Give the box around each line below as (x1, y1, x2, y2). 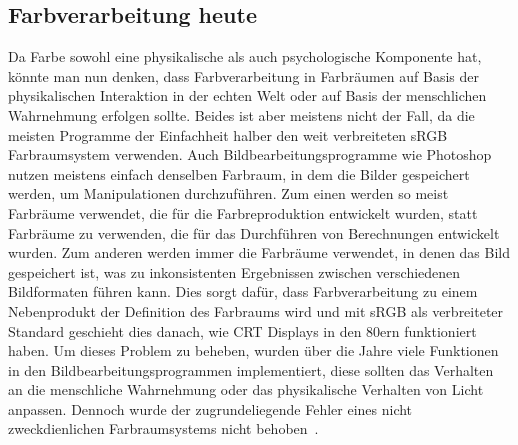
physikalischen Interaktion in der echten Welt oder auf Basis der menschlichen (8, 85, 487, 106)
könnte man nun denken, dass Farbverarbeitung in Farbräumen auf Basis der (8, 65, 479, 86)
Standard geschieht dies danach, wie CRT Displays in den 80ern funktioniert (8, 320, 477, 341)
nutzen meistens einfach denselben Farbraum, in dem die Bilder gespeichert (8, 163, 470, 184)
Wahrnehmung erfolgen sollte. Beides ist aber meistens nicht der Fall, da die (8, 104, 475, 125)
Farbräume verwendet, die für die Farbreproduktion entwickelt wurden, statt (8, 202, 478, 223)
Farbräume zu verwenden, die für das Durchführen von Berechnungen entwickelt (8, 222, 500, 243)
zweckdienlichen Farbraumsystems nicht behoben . (8, 418, 319, 439)
